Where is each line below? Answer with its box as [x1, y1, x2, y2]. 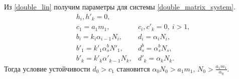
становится [116, 63, 150, 73]
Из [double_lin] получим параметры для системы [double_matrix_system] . [4, 1, 236, 11]
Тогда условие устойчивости [4, 63, 90, 73]
